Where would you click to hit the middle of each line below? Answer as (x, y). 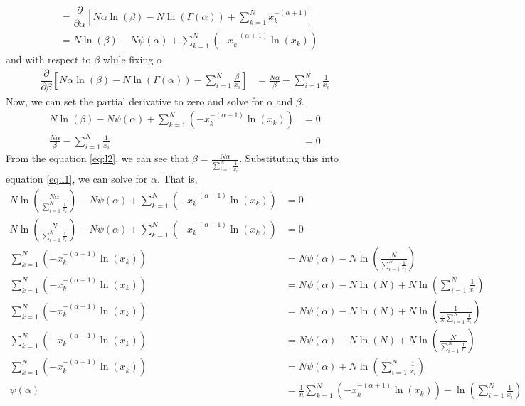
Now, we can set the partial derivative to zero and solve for (135, 101)
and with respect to (48, 59)
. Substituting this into (289, 158)
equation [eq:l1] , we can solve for (77, 179)
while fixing (128, 59)
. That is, (177, 179)
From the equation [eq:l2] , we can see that (97, 158)
